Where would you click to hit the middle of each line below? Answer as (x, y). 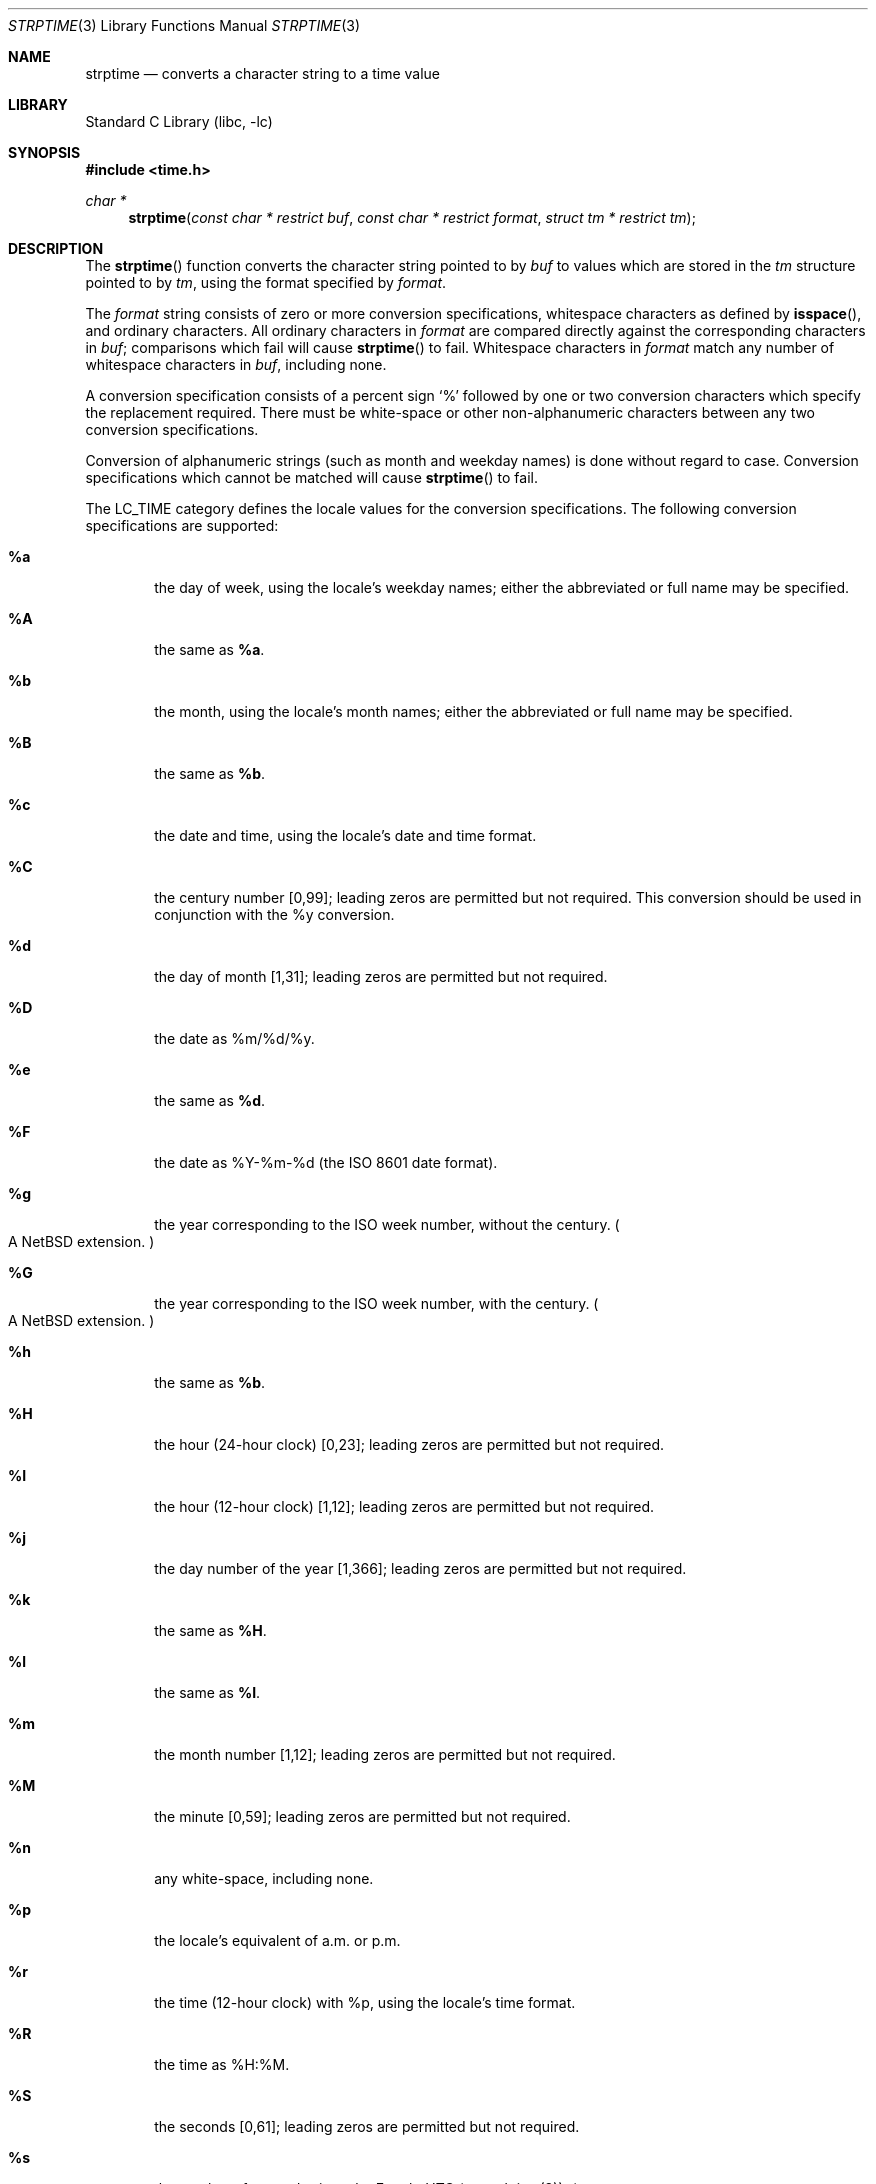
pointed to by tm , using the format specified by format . (266, 282)
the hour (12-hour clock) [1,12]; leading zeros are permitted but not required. (404, 1506)
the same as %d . (210, 1100)
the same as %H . (210, 1630)
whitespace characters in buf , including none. (236, 364)
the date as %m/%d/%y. (234, 1038)
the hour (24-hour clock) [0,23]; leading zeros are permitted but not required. (409, 1444)
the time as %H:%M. (222, 2064)
